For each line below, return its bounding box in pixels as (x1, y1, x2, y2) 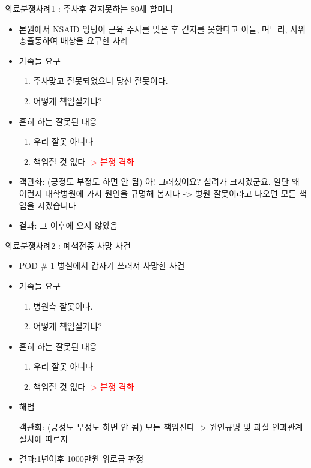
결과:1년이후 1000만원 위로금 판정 (19, 452, 144, 465)
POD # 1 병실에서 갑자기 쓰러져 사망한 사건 (19, 259, 185, 272)
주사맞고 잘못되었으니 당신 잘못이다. (33, 74, 168, 87)
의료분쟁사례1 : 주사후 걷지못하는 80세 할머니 (5, 2, 174, 14)
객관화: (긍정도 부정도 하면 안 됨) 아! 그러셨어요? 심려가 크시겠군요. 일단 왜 (19, 175, 300, 188)
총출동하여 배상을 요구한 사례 (19, 34, 128, 47)
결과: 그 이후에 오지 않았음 (19, 219, 118, 232)
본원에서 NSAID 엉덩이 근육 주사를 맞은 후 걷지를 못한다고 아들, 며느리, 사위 (19, 22, 306, 35)
